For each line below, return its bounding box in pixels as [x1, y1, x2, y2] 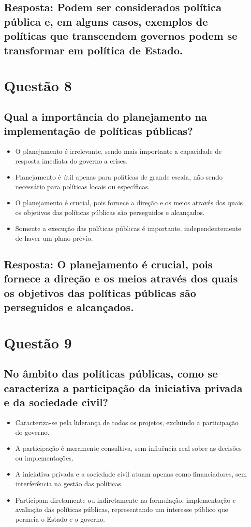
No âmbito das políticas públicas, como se [4, 366, 218, 381]
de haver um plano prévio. [15, 233, 93, 243]
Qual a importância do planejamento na [4, 109, 207, 124]
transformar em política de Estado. [4, 42, 183, 57]
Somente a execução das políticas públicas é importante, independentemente [15, 223, 241, 233]
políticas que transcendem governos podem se [4, 28, 237, 43]
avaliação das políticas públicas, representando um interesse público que [15, 504, 228, 514]
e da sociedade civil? [4, 395, 108, 410]
